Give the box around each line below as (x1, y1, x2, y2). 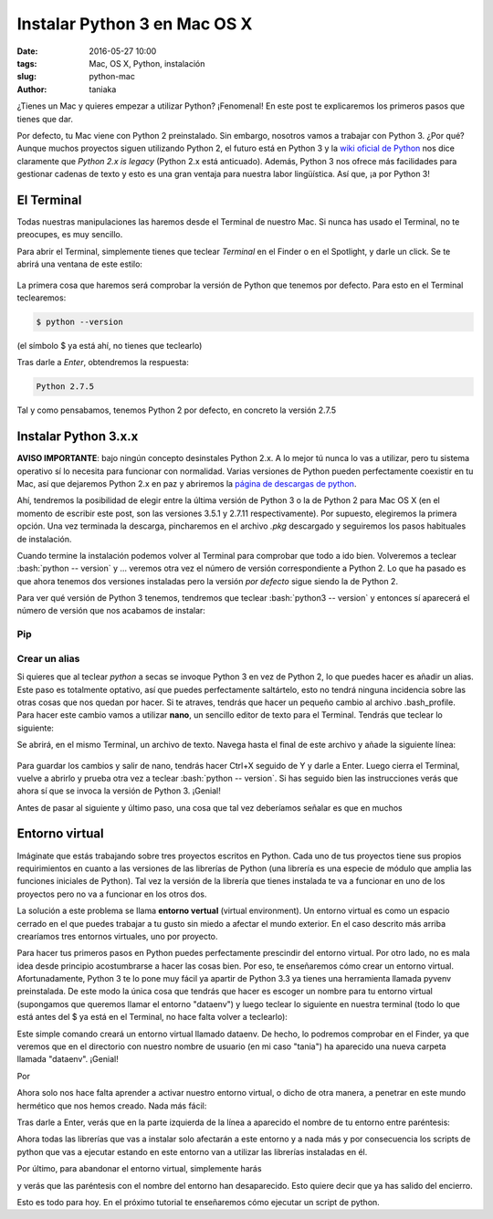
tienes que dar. (16, 113, 73, 124)
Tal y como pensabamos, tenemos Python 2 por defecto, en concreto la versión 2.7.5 (16, 405, 337, 415)
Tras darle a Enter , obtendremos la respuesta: (16, 357, 189, 368)
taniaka (89, 83, 117, 95)
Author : (16, 83, 47, 95)
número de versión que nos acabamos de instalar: (16, 605, 205, 616)
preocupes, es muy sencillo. (16, 229, 123, 240)
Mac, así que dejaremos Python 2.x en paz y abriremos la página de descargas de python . (16, 478, 357, 489)
